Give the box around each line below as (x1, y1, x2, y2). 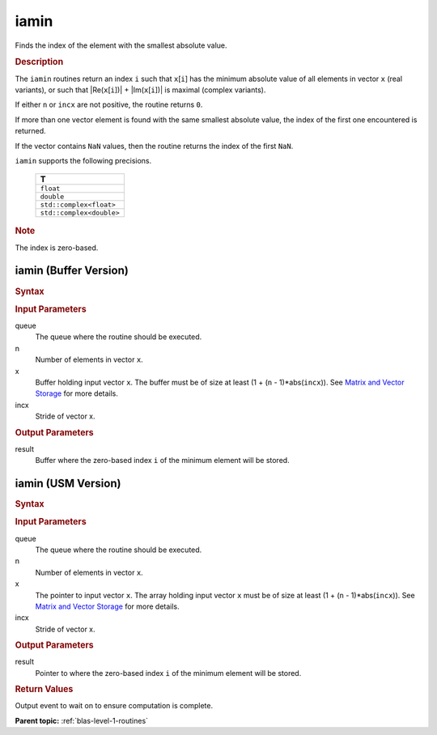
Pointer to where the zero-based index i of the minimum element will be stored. (35, 668, 302, 678)
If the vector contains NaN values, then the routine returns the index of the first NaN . (15, 141, 294, 151)
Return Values (15, 684, 74, 695)
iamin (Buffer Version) (15, 264, 129, 278)
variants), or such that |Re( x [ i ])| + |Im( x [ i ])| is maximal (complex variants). (15, 85, 266, 95)
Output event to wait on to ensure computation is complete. (15, 701, 214, 711)
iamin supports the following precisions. (15, 155, 152, 165)
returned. (15, 126, 46, 136)
